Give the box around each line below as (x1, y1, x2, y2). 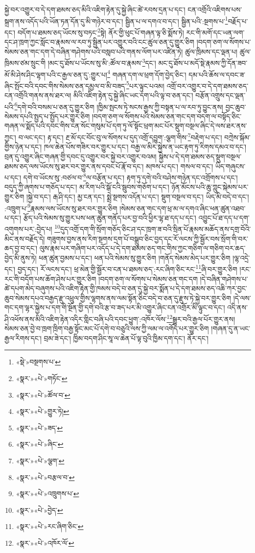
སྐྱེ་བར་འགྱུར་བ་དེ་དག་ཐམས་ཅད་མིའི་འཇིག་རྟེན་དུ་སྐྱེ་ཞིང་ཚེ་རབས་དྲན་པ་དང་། (4, 4, 185, 14)
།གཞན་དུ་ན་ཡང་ (211, 323, 250, 334)
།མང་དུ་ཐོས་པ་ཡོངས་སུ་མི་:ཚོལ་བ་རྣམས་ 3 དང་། (47, 56, 156, 68)
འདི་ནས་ (227, 302, 248, 313)
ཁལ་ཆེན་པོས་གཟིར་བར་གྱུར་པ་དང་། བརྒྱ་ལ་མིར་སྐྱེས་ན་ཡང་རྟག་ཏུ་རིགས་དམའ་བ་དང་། (44, 142, 247, 152)
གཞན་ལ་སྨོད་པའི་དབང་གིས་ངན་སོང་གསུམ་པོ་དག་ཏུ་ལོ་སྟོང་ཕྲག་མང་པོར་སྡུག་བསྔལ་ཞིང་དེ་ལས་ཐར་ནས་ (4, 120, 247, 131)
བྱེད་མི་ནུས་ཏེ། (4, 252, 37, 263)
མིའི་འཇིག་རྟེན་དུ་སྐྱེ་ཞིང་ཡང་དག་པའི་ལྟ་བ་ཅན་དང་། (73, 90, 193, 100)
